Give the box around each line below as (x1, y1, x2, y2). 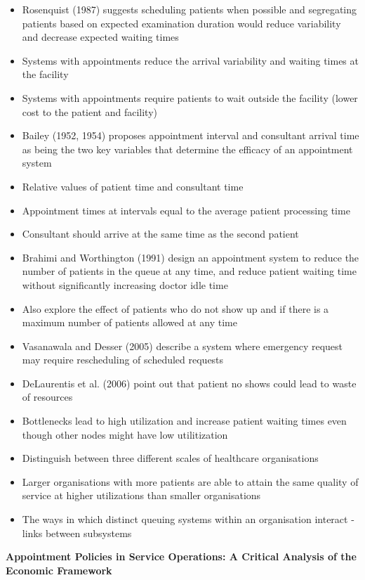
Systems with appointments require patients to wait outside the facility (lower (22, 90, 358, 105)
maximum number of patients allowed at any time (22, 315, 237, 330)
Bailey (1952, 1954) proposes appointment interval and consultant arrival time (22, 128, 359, 143)
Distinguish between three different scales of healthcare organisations (22, 451, 319, 465)
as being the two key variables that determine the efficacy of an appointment (22, 141, 353, 156)
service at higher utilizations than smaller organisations (22, 488, 261, 503)
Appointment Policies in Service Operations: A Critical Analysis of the (6, 549, 357, 564)
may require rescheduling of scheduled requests (22, 352, 224, 367)
